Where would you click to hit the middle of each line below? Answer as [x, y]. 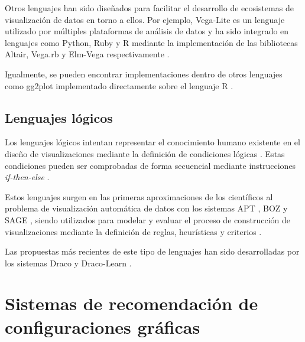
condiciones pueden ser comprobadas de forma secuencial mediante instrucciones [150, 165]
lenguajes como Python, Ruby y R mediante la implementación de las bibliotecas [151, 42]
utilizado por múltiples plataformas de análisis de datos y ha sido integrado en [147, 31]
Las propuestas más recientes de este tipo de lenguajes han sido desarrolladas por [152, 251]
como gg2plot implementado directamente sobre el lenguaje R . [119, 85]
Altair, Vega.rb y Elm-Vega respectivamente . [87, 54]
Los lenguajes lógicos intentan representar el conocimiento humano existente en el [152, 142]
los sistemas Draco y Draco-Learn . [68, 263]
